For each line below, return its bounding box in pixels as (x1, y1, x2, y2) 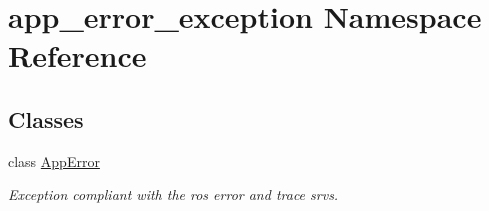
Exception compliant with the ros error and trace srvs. (8, 184, 339, 205)
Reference (8, 35, 147, 76)
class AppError (8, 150, 100, 171)
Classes (8, 103, 84, 134)
